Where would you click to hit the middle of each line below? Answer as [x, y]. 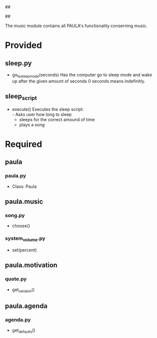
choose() [21, 226]
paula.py [16, 176]
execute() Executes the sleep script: [48, 109]
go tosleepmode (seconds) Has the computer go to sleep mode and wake [82, 76]
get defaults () [23, 331]
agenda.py [18, 320]
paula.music [24, 202]
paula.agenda [26, 306]
